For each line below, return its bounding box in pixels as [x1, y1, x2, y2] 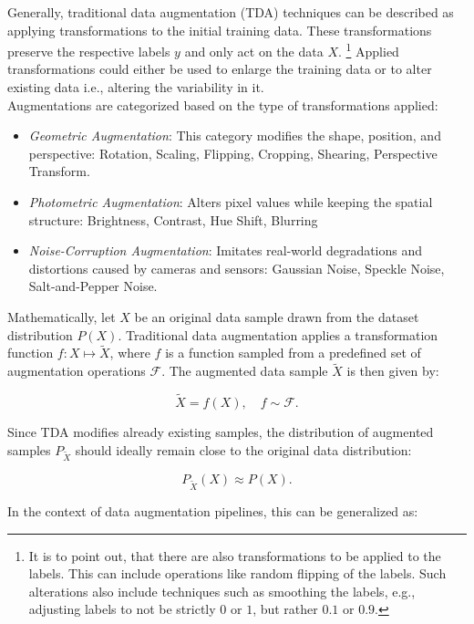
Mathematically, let [7, 307, 116, 326]
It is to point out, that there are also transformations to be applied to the [28, 546, 441, 565]
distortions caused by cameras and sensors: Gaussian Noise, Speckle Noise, [28, 258, 445, 277]
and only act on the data [184, 41, 324, 60]
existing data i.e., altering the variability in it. [7, 78, 264, 97]
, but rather [252, 599, 318, 619]
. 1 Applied [337, 39, 399, 60]
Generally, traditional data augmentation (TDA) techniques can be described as [7, 3, 454, 21]
